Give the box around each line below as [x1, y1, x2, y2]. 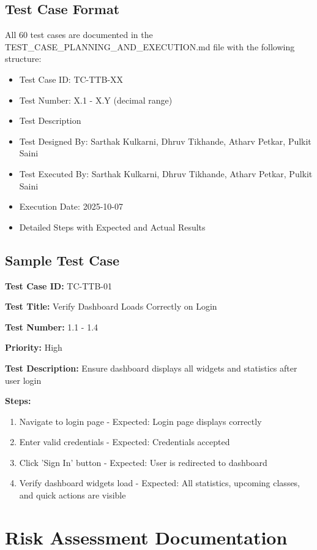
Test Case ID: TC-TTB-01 [5, 279, 113, 292]
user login [5, 373, 42, 386]
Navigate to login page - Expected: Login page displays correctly [19, 414, 262, 427]
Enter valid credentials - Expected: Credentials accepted [19, 435, 230, 448]
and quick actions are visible [19, 489, 126, 502]
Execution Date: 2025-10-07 [19, 200, 123, 213]
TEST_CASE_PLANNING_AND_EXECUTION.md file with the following [5, 40, 295, 53]
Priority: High [5, 341, 62, 354]
